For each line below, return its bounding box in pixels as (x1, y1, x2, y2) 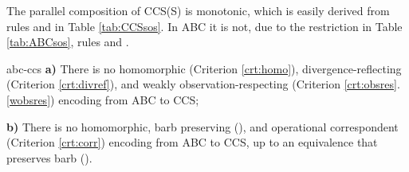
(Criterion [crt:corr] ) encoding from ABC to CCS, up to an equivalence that (6, 134, 378, 150)
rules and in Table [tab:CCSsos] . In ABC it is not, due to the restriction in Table (6, 18, 403, 34)
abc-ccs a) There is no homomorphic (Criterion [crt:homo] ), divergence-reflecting (6, 60, 402, 76)
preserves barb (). (6, 149, 92, 166)
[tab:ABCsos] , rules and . (6, 33, 129, 50)
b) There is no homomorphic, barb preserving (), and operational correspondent (6, 118, 399, 135)
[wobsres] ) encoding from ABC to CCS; (6, 91, 199, 107)
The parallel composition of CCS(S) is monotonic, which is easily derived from (6, 2, 390, 18)
